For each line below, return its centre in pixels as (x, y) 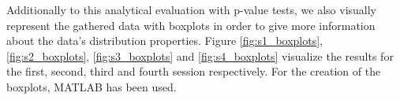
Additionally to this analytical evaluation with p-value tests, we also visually (192, 9)
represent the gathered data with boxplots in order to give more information (191, 25)
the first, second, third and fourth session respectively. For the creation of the (194, 71)
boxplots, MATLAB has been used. (92, 86)
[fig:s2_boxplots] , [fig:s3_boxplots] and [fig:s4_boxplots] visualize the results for (200, 56)
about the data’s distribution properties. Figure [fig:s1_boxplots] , (165, 41)
